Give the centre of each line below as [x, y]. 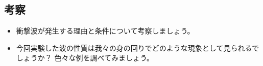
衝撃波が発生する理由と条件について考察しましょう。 [105, 31]
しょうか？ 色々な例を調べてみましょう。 [85, 58]
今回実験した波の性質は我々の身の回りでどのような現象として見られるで [138, 47]
